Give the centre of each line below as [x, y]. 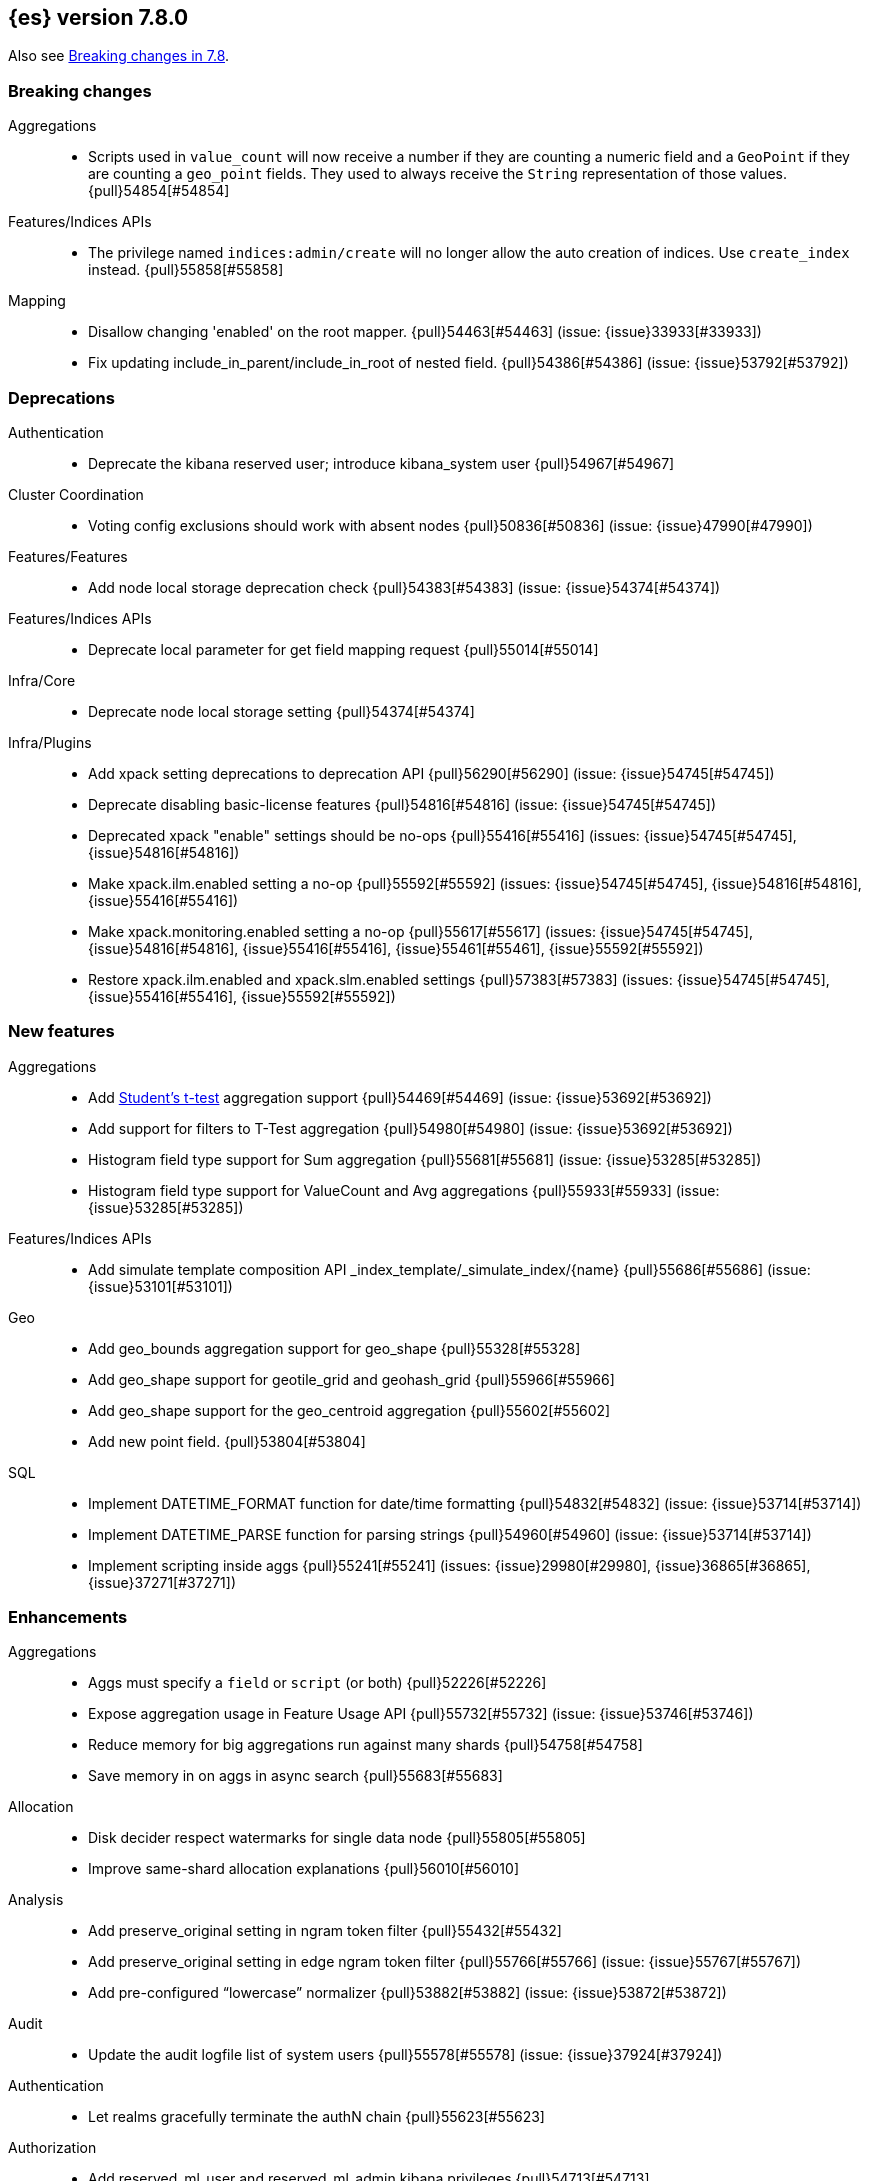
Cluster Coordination [76, 494]
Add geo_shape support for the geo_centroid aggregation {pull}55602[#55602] [349, 1410]
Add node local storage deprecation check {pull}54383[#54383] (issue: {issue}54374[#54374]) [404, 587]
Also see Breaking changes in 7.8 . [119, 56]
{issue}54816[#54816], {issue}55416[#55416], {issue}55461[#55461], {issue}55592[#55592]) [396, 948]
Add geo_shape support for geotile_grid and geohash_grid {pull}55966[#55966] [351, 1379]
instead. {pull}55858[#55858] [186, 270]
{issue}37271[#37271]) [162, 1582]
